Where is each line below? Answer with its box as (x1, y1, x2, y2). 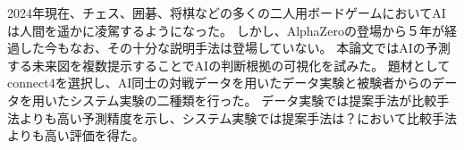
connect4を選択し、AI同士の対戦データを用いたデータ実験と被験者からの (7, 73, 433, 92)
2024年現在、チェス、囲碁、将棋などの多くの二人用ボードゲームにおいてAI (7, 4, 446, 21)
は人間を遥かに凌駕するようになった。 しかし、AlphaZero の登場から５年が (7, 21, 444, 39)
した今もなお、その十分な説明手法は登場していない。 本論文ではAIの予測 (19, 38, 451, 57)
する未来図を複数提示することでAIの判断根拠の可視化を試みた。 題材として (7, 55, 451, 74)
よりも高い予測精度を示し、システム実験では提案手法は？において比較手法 (19, 108, 457, 127)
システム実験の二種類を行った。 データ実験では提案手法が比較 (69, 90, 437, 109)
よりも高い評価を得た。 (7, 126, 145, 145)
